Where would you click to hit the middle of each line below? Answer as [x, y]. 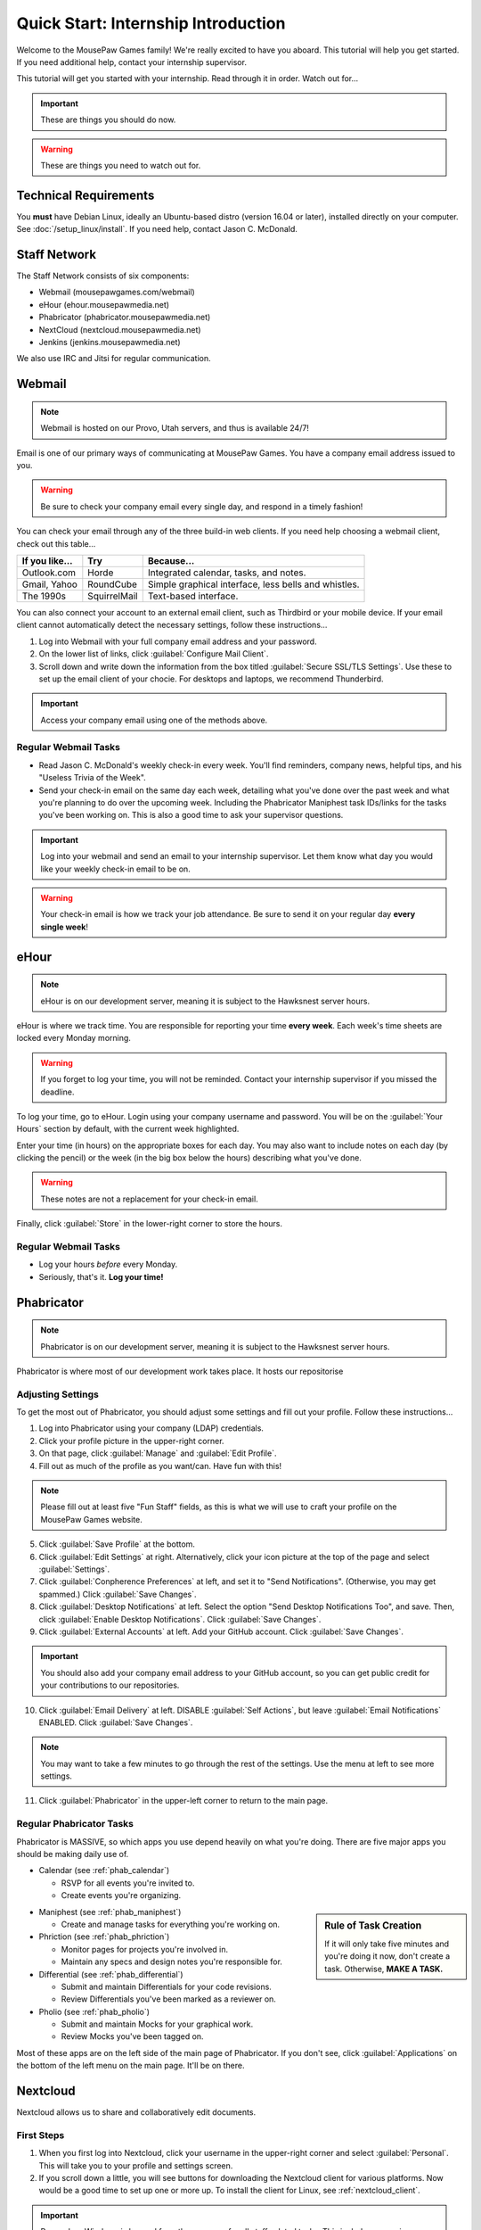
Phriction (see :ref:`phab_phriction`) [104, 1937]
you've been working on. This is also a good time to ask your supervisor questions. [191, 815]
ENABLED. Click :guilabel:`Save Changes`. [116, 1722]
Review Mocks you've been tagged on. [132, 2036]
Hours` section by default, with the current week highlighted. [128, 1129]
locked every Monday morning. [73, 1038]
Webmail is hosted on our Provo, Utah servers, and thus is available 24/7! [175, 428]
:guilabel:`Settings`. [74, 1569]
